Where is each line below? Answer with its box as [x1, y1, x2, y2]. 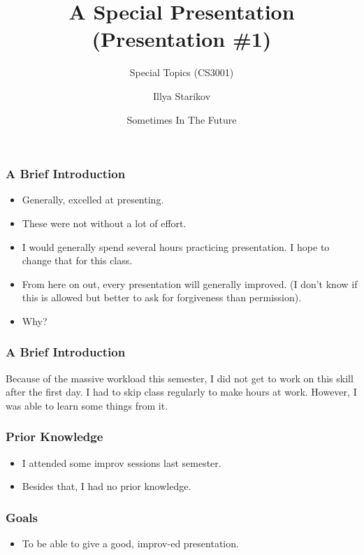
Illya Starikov [152, 88, 211, 103]
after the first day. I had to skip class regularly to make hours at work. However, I [6, 384, 357, 399]
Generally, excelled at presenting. [22, 192, 164, 207]
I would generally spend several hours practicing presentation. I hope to [22, 239, 330, 254]
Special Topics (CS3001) [129, 65, 234, 80]
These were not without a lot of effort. [22, 215, 187, 230]
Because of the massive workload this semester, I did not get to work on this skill [6, 370, 354, 385]
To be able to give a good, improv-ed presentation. [22, 536, 239, 551]
